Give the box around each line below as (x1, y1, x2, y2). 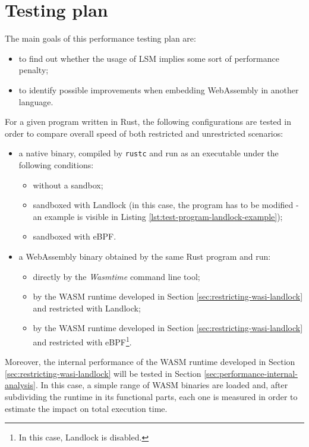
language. (18, 95, 53, 108)
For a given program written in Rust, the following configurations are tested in (5, 115, 291, 128)
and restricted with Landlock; (33, 301, 141, 314)
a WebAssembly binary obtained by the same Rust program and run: (18, 250, 271, 262)
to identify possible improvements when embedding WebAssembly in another (18, 83, 299, 96)
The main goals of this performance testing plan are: (5, 32, 196, 45)
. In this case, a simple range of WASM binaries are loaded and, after (35, 379, 288, 391)
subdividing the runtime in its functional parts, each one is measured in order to (5, 390, 298, 402)
